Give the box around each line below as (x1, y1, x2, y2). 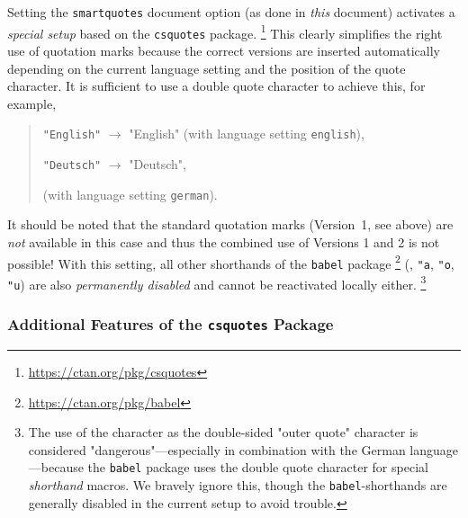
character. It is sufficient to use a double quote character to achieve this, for (7, 76, 426, 95)
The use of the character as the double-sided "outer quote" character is (28, 423, 418, 442)
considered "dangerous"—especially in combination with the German (28, 440, 406, 459)
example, (7, 94, 57, 112)
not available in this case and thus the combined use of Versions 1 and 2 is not (7, 232, 440, 251)
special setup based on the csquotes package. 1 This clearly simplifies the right (7, 21, 443, 42)
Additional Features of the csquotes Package (7, 313, 334, 335)
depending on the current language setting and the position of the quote (7, 58, 406, 77)
